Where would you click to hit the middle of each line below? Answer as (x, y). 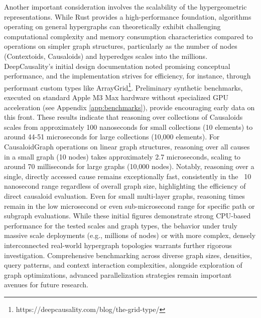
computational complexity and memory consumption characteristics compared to (128, 36)
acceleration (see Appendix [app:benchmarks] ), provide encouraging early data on (129, 107)
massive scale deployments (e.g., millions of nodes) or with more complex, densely (130, 235)
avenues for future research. (46, 285)
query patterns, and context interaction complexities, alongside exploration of (123, 265)
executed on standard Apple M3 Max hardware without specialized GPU (116, 97)
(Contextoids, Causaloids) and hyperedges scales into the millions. (106, 56)
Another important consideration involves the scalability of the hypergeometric (125, 7)
